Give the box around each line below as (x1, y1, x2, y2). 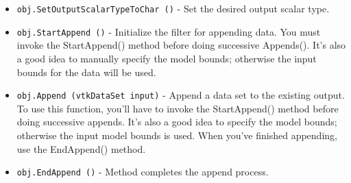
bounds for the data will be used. (16, 64, 156, 79)
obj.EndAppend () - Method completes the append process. (16, 164, 269, 179)
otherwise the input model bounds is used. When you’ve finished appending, (16, 127, 337, 142)
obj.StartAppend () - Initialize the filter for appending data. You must (16, 24, 321, 38)
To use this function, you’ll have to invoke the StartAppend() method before (16, 101, 339, 115)
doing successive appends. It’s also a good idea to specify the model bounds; (16, 114, 337, 129)
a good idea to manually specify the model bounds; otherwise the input (16, 51, 317, 65)
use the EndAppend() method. (16, 141, 146, 156)
